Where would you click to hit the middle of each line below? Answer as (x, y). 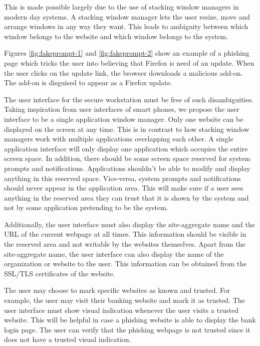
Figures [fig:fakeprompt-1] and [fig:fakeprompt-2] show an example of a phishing (127, 53)
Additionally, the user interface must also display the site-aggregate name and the (129, 224)
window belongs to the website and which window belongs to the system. (116, 36)
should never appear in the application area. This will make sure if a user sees (124, 188)
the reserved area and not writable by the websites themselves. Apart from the (125, 244)
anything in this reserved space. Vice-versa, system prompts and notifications (122, 178)
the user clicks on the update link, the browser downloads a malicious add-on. (123, 72)
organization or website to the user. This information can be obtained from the (125, 264)
